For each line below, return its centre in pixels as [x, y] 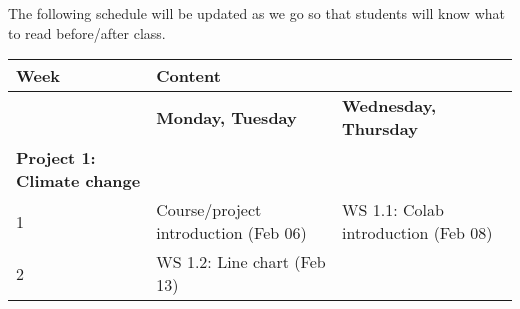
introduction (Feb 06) [231, 233]
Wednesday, [389, 106]
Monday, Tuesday [226, 117]
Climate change [78, 181]
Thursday [380, 129]
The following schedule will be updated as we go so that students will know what [256, 13]
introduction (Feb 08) [417, 233]
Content [188, 76]
